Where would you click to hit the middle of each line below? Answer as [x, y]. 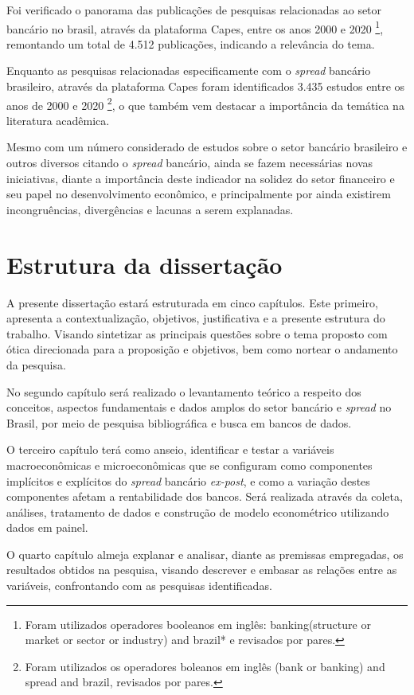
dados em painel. [47, 527]
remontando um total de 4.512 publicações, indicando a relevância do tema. [191, 43]
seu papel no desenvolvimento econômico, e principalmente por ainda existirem [199, 194]
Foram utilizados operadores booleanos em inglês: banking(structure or [198, 624]
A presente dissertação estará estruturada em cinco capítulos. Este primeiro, [192, 302]
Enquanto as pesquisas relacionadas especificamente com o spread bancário [189, 70]
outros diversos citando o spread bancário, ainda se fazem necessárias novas [190, 163]
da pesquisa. [36, 364]
